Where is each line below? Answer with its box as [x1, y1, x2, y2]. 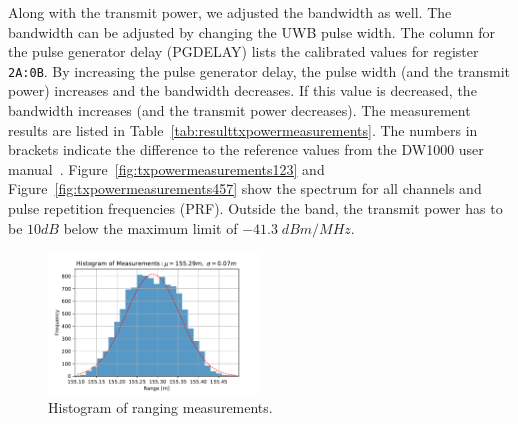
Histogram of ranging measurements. [48, 397, 273, 418]
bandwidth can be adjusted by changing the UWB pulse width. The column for [8, 21, 495, 42]
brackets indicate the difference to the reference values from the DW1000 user [8, 139, 484, 160]
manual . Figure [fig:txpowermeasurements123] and [8, 158, 325, 179]
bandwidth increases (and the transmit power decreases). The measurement [8, 100, 471, 121]
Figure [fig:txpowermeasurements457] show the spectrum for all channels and [8, 178, 482, 199]
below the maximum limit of [63, 217, 238, 238]
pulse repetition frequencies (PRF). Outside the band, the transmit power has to [8, 198, 503, 218]
